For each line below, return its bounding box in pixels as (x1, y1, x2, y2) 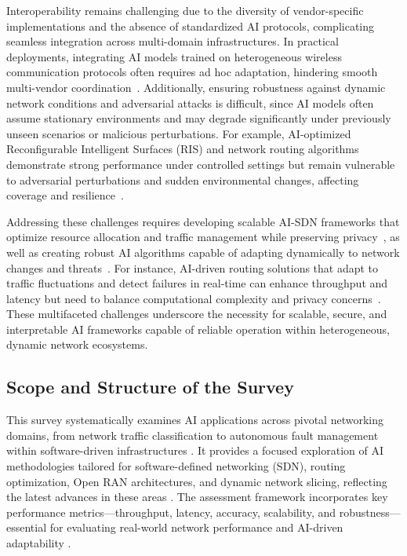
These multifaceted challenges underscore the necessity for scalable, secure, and (6, 305, 387, 322)
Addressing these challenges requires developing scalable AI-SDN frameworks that (6, 213, 400, 229)
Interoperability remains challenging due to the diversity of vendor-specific (6, 2, 364, 18)
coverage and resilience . (6, 187, 124, 203)
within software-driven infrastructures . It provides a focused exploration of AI (6, 442, 383, 459)
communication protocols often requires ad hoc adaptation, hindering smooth (6, 64, 378, 80)
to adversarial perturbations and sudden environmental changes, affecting (6, 171, 359, 188)
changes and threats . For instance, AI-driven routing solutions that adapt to (6, 259, 379, 276)
